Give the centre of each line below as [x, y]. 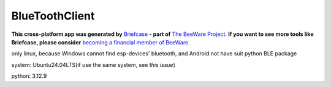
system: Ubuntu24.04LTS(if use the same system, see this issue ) [93, 64]
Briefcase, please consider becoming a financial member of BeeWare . [101, 42]
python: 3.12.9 [29, 76]
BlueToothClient [53, 16]
